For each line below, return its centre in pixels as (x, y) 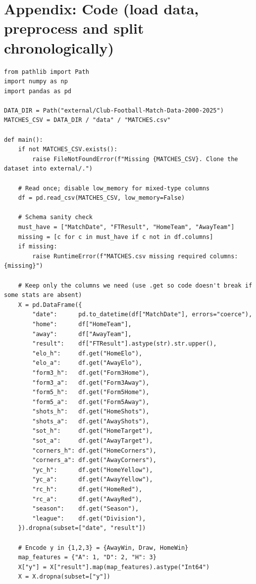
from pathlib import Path (47, 72)
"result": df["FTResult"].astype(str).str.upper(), (125, 344)
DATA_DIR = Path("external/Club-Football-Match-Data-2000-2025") (114, 110)
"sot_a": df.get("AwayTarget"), (93, 441)
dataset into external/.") (48, 169)
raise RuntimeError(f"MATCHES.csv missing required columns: (135, 256)
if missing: (38, 247)
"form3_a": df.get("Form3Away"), (91, 382)
